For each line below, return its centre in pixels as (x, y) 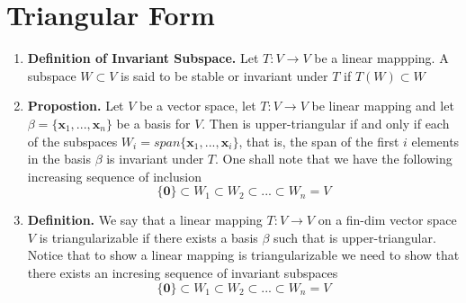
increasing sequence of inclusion (114, 176)
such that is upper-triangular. (355, 237)
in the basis (59, 159)
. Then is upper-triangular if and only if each (326, 123)
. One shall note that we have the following (333, 159)
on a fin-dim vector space (387, 220)
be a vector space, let (198, 106)
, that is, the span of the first (319, 141)
